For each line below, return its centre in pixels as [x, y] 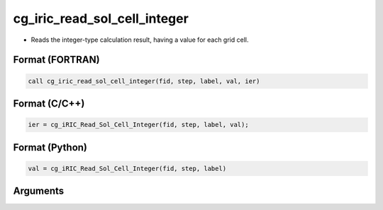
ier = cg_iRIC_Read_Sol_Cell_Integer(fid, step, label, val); [138, 125]
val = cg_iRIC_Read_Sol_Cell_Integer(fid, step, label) [127, 168]
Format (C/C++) [49, 103]
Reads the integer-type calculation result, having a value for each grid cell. [140, 40]
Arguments [39, 191]
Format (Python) [50, 147]
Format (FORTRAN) [56, 60]
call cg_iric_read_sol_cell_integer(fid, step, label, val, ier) [144, 81]
